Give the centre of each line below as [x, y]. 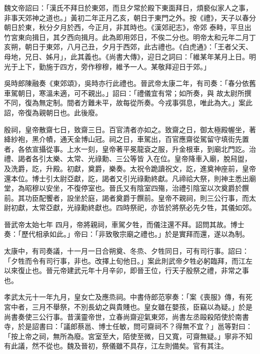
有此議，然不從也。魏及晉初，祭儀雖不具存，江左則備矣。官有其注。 [116, 346]
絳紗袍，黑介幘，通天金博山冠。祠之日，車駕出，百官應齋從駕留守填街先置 [126, 139]
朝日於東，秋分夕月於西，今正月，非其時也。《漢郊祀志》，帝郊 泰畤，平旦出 [128, 27]
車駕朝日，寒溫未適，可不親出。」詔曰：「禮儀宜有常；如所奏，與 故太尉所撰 [128, 93]
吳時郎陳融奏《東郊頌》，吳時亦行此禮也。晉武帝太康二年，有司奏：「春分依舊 [130, 83]
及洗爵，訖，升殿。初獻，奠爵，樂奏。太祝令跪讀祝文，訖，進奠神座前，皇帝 [130, 168]
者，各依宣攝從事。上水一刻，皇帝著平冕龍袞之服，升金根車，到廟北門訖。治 [130, 149]
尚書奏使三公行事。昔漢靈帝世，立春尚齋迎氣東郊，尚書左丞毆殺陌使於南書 [126, 316]
